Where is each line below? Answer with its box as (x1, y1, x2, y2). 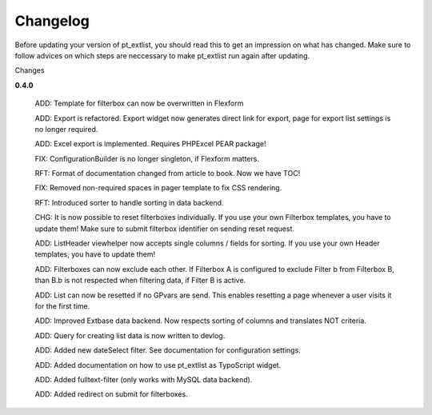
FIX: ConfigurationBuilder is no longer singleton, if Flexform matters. (34, 154, 260, 163)
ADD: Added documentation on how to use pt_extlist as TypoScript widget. (34, 360, 282, 369)
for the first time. (34, 301, 90, 311)
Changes (14, 66, 45, 75)
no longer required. (34, 124, 98, 134)
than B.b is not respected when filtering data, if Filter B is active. (34, 276, 246, 285)
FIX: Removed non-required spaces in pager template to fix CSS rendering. (34, 183, 282, 193)
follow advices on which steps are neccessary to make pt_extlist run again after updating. (14, 50, 310, 60)
